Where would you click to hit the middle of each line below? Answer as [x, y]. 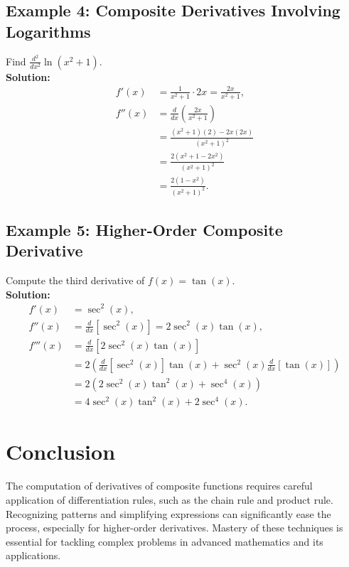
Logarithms [48, 31]
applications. [33, 555]
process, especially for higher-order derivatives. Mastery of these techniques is [174, 528]
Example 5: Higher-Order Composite [144, 230]
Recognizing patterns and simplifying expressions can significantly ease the [168, 513]
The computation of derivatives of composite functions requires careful [159, 486]
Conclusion [61, 452]
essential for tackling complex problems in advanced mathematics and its [165, 541]
